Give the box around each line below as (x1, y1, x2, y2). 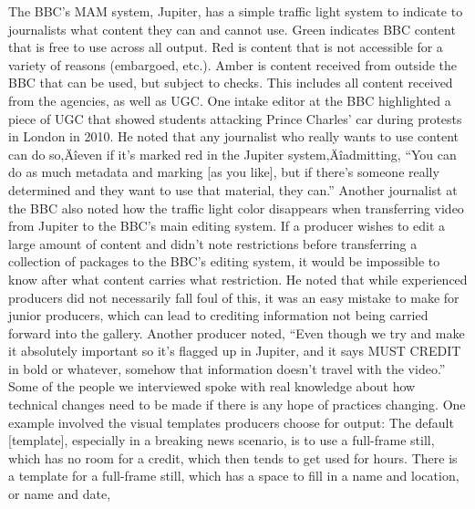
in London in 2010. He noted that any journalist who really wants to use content (8, 127, 460, 146)
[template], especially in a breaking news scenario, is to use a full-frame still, (8, 431, 435, 450)
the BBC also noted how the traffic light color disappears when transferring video (8, 198, 464, 217)
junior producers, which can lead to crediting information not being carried (8, 306, 429, 325)
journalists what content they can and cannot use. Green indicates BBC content (8, 19, 456, 38)
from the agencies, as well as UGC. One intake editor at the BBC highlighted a (8, 90, 451, 109)
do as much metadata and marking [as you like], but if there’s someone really (8, 162, 439, 182)
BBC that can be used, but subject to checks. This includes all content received (8, 73, 453, 92)
